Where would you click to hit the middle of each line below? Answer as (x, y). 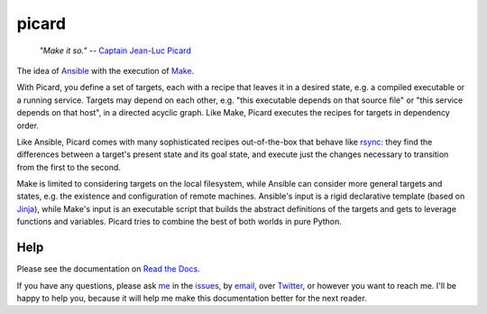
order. (28, 125)
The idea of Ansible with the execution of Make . (106, 70)
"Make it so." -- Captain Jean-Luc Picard (115, 51)
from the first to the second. (69, 167)
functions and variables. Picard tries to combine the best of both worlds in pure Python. (179, 222)
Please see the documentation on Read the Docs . (108, 269)
